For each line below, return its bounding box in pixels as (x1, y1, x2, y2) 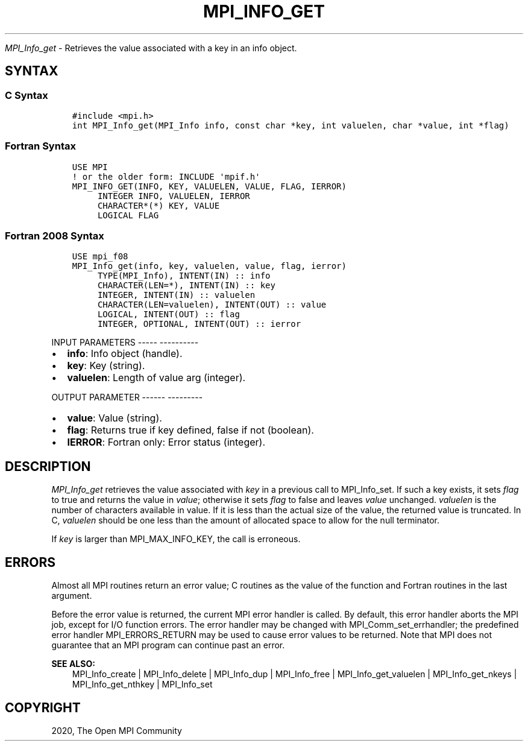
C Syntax (5, 89, 48, 101)
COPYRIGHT (5, 700, 81, 715)
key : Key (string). (67, 359, 145, 372)
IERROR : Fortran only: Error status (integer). (67, 436, 265, 449)
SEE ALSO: (51, 659, 95, 669)
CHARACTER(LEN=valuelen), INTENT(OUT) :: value (97, 300, 327, 310)
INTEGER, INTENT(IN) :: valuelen (97, 290, 256, 300)
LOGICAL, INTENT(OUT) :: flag (97, 309, 240, 320)
